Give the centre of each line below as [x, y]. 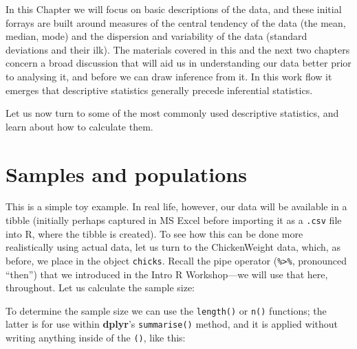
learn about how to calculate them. [79, 126]
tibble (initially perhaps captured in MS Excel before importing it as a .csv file [174, 220]
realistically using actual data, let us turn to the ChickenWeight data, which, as [173, 247]
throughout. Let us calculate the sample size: [100, 288]
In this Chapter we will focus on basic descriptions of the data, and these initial [174, 9]
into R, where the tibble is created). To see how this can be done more [154, 233]
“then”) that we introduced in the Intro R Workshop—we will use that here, [167, 274]
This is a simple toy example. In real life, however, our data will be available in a [176, 206]
